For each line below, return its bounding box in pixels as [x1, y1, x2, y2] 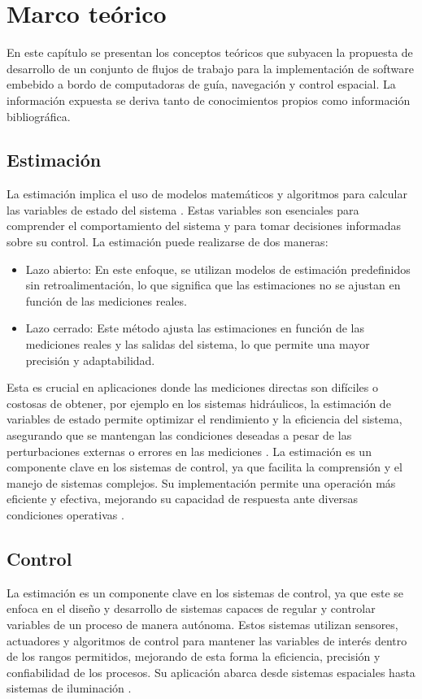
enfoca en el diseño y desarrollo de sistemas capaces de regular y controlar [7, 600, 376, 617]
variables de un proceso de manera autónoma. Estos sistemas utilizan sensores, [7, 615, 398, 632]
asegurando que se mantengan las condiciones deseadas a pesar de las [7, 427, 352, 444]
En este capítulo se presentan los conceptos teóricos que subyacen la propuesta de [7, 44, 413, 61]
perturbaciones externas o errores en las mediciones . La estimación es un [7, 442, 372, 459]
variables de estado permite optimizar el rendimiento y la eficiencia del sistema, [7, 410, 402, 428]
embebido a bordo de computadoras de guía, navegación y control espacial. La [7, 76, 396, 93]
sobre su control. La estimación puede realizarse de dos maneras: [7, 233, 328, 250]
